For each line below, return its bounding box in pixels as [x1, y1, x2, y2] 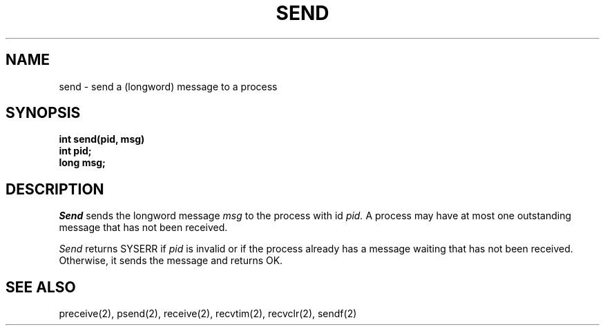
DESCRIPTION [6, 180, 104, 198]
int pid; [59, 145, 92, 157]
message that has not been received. [59, 221, 228, 234]
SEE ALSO [6, 278, 76, 296]
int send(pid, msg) [59, 133, 145, 146]
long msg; [59, 157, 106, 169]
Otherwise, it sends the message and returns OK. [59, 254, 283, 267]
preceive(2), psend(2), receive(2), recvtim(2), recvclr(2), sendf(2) [59, 308, 357, 320]
